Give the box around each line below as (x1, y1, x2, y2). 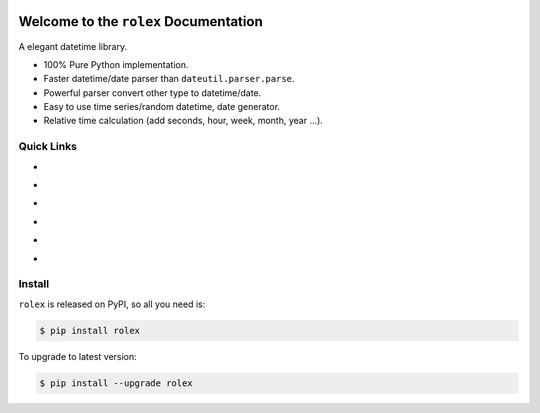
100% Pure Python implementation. (43, 58, 189, 70)
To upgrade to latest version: (18, 350, 137, 362)
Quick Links (18, 140, 77, 154)
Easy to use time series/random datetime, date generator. (43, 101, 280, 113)
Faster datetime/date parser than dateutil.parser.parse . (43, 73, 295, 85)
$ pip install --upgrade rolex (39, 377, 194, 389)
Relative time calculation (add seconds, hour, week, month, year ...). (43, 115, 324, 127)
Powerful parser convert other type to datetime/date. (43, 86, 262, 99)
